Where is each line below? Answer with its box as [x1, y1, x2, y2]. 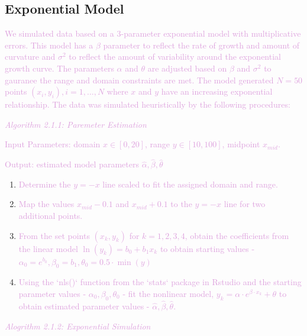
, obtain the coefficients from [185, 229, 289, 241]
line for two [224, 198, 266, 210]
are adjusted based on [147, 62, 227, 74]
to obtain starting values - [160, 242, 255, 254]
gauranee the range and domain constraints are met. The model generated [5, 73, 274, 86]
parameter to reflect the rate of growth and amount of [103, 38, 300, 51]
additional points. [18, 209, 83, 221]
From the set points [18, 229, 90, 241]
